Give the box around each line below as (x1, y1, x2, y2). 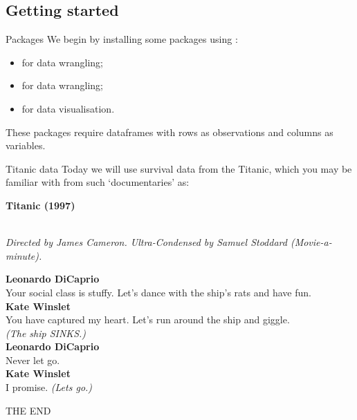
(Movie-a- (290, 235, 332, 249)
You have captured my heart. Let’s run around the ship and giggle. (6, 312, 290, 327)
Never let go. (6, 352, 60, 367)
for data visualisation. (21, 101, 115, 115)
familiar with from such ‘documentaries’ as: (6, 175, 190, 189)
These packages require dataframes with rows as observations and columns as (6, 124, 333, 139)
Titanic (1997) (6, 198, 75, 212)
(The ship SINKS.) (6, 325, 86, 340)
